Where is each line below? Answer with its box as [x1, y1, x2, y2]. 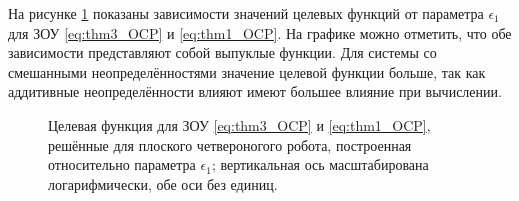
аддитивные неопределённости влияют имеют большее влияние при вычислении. [8, 81, 502, 102]
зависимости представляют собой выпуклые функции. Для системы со [8, 42, 437, 63]
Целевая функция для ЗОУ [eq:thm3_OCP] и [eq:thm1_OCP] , [48, 114, 431, 135]
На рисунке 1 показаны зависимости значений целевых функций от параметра [8, 3, 484, 23]
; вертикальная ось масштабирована [211, 154, 429, 175]
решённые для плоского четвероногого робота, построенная [48, 134, 412, 155]
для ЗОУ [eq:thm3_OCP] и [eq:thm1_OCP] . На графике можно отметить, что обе [8, 22, 512, 43]
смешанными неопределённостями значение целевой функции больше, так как [8, 61, 486, 82]
